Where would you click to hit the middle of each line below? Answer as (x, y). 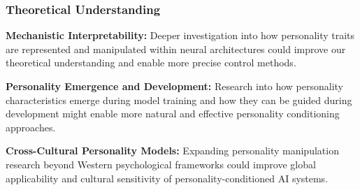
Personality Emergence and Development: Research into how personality (174, 86)
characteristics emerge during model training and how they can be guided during (179, 100)
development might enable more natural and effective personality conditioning (173, 114)
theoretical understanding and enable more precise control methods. (151, 63)
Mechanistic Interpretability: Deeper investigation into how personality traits (180, 35)
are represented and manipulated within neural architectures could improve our (176, 49)
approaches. (31, 127)
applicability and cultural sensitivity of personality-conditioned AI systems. (167, 178)
